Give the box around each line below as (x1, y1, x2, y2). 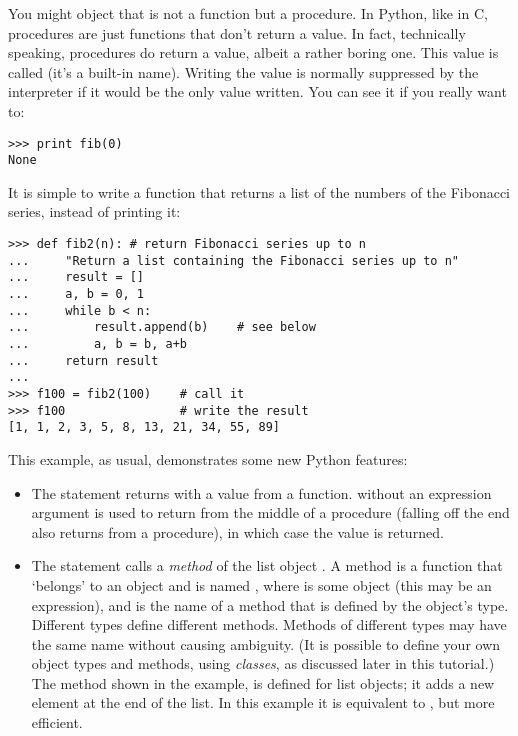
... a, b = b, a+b (8, 337, 187, 351)
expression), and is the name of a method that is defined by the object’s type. (31, 594, 509, 615)
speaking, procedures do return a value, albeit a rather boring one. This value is (8, 42, 499, 63)
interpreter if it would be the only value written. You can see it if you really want (8, 81, 507, 102)
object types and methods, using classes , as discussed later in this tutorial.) (31, 653, 495, 674)
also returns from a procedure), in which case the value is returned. (31, 521, 444, 542)
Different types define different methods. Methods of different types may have (31, 614, 507, 635)
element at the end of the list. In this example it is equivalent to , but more (31, 692, 495, 713)
